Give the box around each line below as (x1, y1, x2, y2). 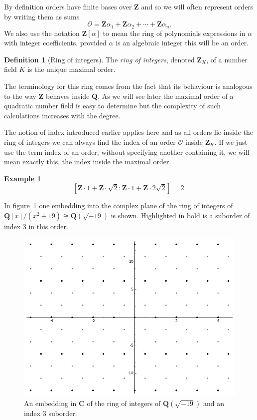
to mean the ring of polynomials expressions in (103, 27, 246, 38)
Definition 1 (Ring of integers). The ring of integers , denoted (4, 54, 195, 64)
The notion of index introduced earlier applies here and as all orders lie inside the (4, 127, 253, 137)
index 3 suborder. (24, 408, 77, 418)
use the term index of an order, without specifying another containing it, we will (4, 146, 250, 157)
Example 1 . (4, 173, 43, 183)
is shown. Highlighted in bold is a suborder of (111, 210, 250, 220)
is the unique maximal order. (27, 64, 116, 74)
